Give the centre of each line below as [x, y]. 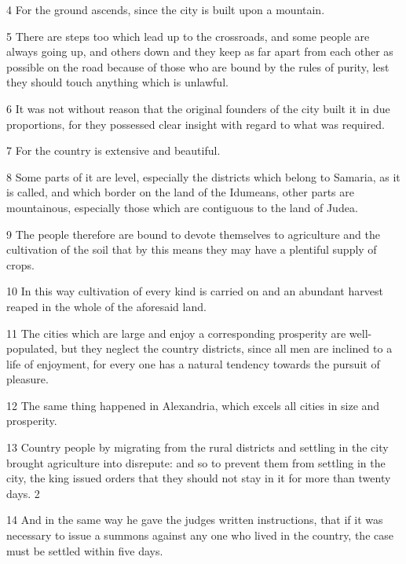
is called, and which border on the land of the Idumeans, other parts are [181, 192]
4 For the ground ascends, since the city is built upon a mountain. [166, 9]
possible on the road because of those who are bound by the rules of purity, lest [198, 66]
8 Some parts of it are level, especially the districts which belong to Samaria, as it [203, 176]
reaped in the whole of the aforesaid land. [106, 306]
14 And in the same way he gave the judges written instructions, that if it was [195, 520]
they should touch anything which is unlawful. [117, 82]
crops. [20, 264]
